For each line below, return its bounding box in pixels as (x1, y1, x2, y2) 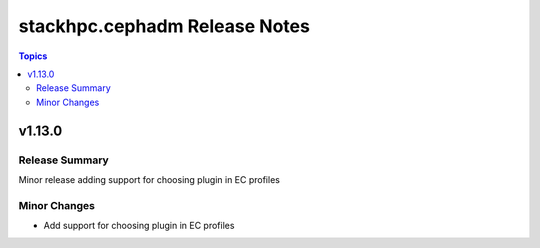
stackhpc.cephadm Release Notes (18, 15, 310, 37)
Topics (18, 50, 48, 62)
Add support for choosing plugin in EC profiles (43, 220, 235, 232)
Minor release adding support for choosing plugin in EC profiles (18, 173, 280, 185)
